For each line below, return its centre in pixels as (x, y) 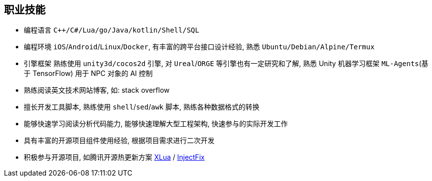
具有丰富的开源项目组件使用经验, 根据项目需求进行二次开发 (119, 141)
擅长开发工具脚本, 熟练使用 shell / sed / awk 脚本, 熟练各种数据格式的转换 (142, 107)
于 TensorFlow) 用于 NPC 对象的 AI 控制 (88, 73)
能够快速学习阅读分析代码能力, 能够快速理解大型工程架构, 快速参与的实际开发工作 (156, 124)
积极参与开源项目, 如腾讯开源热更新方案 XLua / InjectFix (114, 157)
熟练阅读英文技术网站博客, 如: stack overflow (97, 90)
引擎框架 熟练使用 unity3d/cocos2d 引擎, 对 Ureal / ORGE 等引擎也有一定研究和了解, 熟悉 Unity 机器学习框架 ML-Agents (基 (226, 64)
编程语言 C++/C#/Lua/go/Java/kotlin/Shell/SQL (111, 30)
